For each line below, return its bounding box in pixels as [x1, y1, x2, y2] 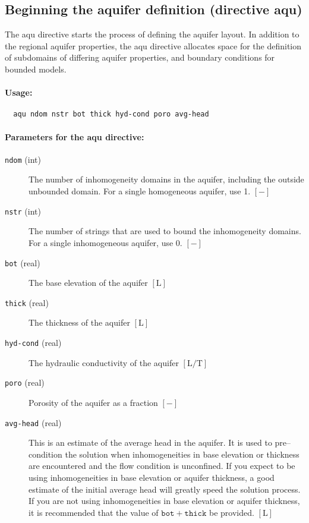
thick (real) [5, 296, 49, 308]
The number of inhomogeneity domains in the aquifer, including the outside [29, 173, 304, 185]
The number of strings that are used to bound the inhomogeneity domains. [29, 225, 301, 237]
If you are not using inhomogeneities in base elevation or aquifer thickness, [29, 494, 300, 507]
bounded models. [5, 62, 67, 75]
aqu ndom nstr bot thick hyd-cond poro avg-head [13, 110, 209, 119]
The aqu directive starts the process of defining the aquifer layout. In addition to [5, 28, 299, 40]
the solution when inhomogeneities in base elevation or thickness [65, 448, 299, 460]
